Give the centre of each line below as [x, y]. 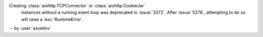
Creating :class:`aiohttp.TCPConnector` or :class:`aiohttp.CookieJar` [77, 6]
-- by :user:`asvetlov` [30, 28]
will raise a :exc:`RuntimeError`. [52, 19]
